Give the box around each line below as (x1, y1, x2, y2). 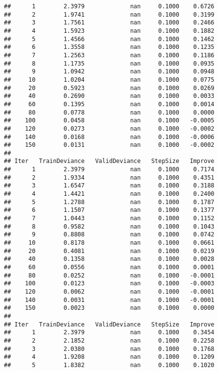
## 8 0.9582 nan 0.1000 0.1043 (4, 223, 215, 230)
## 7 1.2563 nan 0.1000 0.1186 (4, 51, 215, 59)
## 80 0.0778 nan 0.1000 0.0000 (4, 109, 215, 116)
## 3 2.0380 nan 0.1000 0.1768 (4, 345, 215, 352)
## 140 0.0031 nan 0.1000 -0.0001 (4, 296, 215, 303)
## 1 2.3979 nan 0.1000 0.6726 (4, 3, 215, 10)
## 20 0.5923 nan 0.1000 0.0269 (4, 84, 215, 92)
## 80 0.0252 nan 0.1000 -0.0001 (4, 272, 215, 279)
